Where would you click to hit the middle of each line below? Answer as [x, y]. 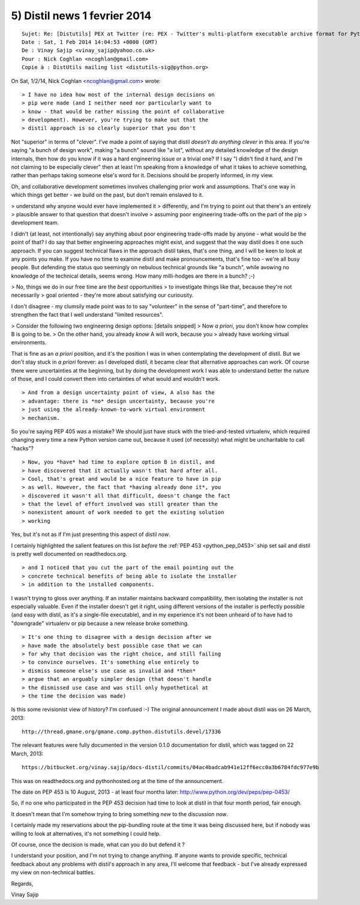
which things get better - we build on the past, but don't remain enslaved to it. [107, 195]
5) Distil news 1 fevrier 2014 [81, 16]
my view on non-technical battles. [53, 873]
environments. [29, 343]
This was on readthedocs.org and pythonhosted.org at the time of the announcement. [117, 781]
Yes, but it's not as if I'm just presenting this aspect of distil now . [91, 534]
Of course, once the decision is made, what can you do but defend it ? [98, 844]
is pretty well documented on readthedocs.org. [69, 554]
